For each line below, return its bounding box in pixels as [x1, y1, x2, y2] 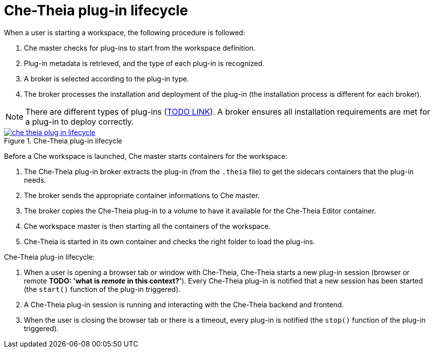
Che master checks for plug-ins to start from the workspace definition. [24, 43, 255, 52]
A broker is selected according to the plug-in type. [24, 74, 189, 83]
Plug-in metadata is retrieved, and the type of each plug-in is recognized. [24, 59, 265, 68]
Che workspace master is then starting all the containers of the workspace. [24, 221, 271, 230]
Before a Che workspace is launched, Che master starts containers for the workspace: [4, 151, 288, 160]
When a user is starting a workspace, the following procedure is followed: [4, 28, 245, 37]
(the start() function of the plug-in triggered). [24, 284, 181, 293]
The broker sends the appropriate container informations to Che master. [24, 191, 260, 200]
